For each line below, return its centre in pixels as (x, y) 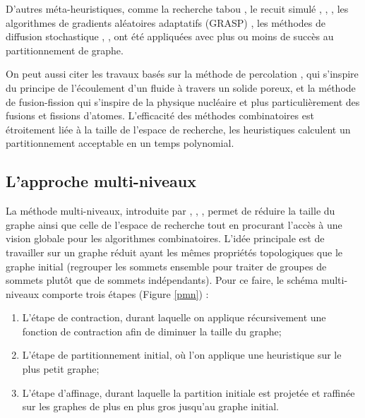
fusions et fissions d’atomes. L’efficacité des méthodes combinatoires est (160, 115)
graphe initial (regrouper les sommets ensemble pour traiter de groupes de (166, 266)
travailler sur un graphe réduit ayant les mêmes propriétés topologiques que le (174, 252)
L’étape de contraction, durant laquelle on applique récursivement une (174, 317)
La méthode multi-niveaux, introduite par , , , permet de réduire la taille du (170, 211)
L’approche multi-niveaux (101, 181)
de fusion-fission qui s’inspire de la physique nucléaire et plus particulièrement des (183, 101)
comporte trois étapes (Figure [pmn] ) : (125, 293)
